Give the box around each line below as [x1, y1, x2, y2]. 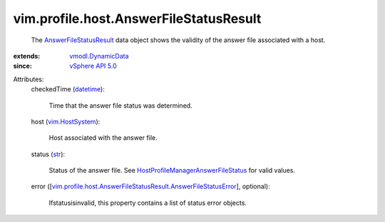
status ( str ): [31, 150, 66, 158]
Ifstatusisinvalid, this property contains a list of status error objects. [48, 198, 247, 207]
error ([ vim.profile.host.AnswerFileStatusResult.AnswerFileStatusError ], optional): [31, 182, 270, 191]
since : [13, 61, 32, 71]
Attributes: [13, 75, 44, 84]
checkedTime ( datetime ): [31, 85, 105, 94]
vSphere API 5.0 [69, 61, 117, 71]
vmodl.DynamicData [69, 51, 129, 60]
